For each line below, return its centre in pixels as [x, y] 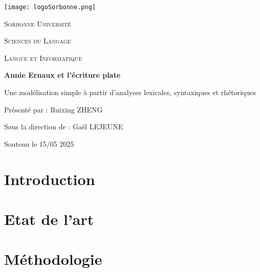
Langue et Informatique [43, 58]
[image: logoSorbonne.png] [50, 7]
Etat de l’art [49, 219]
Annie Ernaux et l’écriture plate [62, 75]
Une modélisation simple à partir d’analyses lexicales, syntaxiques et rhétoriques [130, 92]
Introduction [50, 179]
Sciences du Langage [38, 41]
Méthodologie [53, 259]
